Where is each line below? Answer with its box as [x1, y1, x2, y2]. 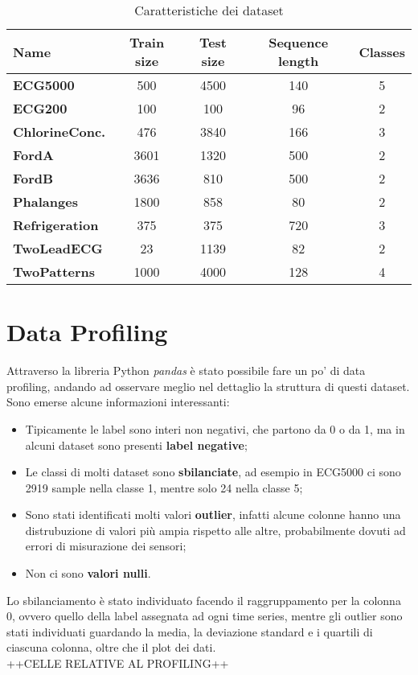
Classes [359, 42, 405, 61]
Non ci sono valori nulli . [25, 565, 151, 582]
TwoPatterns [13, 262, 96, 281]
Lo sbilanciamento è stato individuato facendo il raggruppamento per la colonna [6, 591, 401, 608]
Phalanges [13, 192, 78, 211]
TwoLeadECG [13, 239, 103, 257]
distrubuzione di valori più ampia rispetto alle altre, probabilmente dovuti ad [25, 521, 406, 538]
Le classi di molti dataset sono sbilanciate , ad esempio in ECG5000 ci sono [25, 463, 401, 480]
